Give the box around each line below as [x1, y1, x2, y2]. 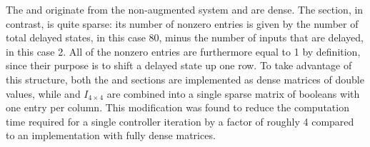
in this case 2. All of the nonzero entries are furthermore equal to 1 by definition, [6, 44, 361, 59]
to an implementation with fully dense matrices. [6, 128, 216, 143]
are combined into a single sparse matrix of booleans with [106, 86, 360, 101]
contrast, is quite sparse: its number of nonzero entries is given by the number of [6, 16, 359, 31]
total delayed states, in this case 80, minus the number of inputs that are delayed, [6, 30, 364, 45]
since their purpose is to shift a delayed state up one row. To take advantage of [6, 58, 352, 73]
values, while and [6, 86, 81, 101]
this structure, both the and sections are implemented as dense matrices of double [6, 71, 364, 86]
